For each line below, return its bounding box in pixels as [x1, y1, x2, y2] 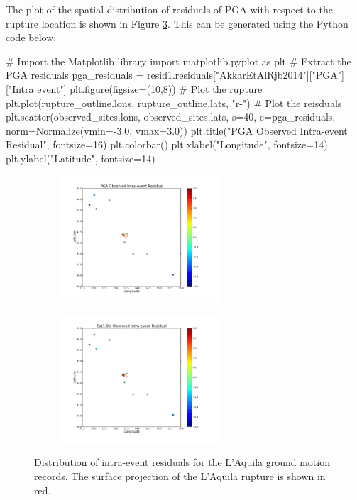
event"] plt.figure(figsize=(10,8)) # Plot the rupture [37, 81, 263, 96]
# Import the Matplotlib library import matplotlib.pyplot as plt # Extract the [6, 53, 351, 68]
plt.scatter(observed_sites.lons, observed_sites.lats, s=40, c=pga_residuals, [6, 109, 336, 124]
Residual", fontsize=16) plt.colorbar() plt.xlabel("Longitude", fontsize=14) [6, 137, 328, 152]
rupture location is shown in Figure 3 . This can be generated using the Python [6, 16, 348, 30]
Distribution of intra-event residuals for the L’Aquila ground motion [34, 455, 330, 470]
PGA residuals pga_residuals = [6, 67, 144, 82]
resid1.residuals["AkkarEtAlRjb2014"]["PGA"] [147, 67, 344, 82]
